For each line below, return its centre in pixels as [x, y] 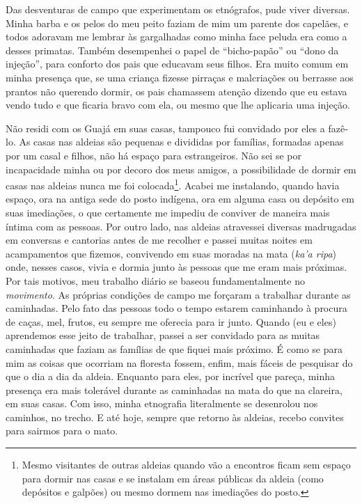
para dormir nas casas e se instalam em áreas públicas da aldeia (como [173, 478]
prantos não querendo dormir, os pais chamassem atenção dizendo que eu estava [176, 91]
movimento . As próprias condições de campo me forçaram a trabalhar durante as [178, 294]
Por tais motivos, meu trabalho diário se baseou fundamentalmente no [155, 280]
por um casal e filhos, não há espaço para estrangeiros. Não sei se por [154, 155]
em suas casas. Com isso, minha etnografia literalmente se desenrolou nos [162, 403]
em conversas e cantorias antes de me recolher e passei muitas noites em [159, 240]
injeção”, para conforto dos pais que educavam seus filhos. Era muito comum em [177, 64]
